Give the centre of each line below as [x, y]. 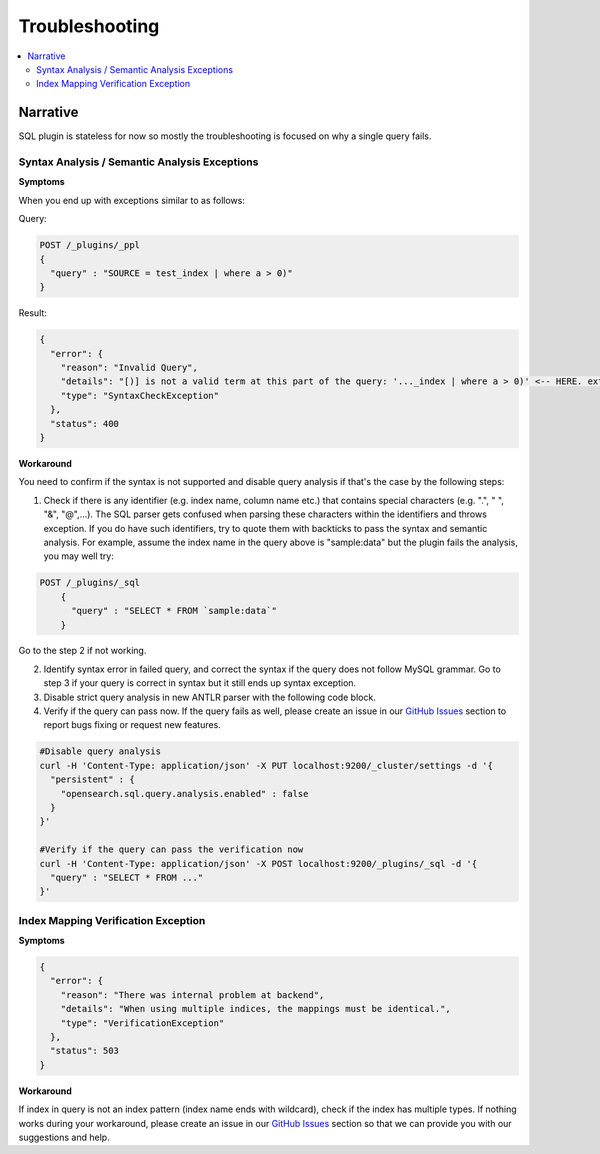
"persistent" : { [92, 779]
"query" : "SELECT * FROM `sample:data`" [174, 611]
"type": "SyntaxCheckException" [140, 395]
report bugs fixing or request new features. [132, 725]
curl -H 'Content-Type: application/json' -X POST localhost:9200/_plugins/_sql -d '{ [258, 863]
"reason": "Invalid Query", [129, 368]
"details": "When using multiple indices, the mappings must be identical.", [256, 1009]
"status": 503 [85, 1051]
